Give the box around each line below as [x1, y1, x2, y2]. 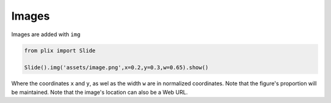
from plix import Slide [24, 47, 96, 54]
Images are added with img [11, 31, 81, 38]
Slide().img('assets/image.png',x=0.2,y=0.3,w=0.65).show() [24, 64, 209, 71]
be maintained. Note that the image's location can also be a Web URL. [11, 88, 188, 96]
